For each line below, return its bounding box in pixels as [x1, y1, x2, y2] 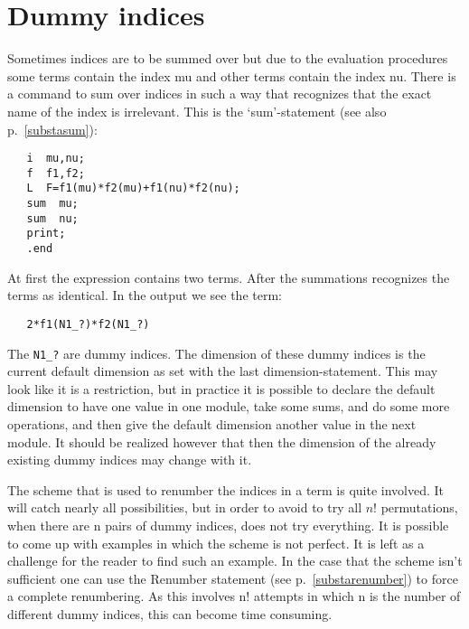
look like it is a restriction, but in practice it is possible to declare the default [7, 379, 436, 398]
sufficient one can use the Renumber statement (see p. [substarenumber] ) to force [7, 568, 458, 587]
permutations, [380, 498, 458, 517]
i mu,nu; [26, 152, 85, 165]
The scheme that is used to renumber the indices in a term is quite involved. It [7, 480, 445, 499]
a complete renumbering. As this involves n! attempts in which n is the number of [7, 587, 461, 606]
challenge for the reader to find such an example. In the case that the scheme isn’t [7, 551, 463, 570]
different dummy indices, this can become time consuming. [7, 604, 333, 623]
